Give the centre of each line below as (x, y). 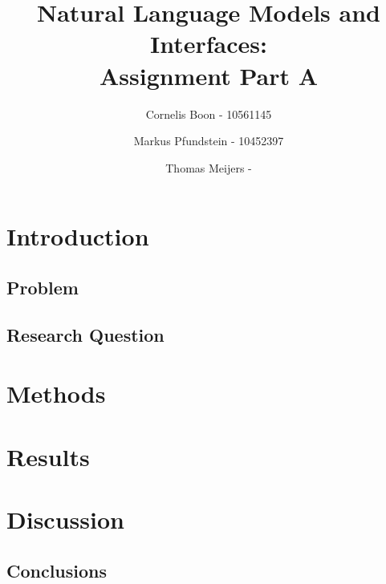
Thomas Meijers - (209, 167)
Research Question (85, 334)
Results (48, 456)
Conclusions (57, 570)
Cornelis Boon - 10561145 (209, 114)
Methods (56, 393)
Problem (43, 287)
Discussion (65, 519)
